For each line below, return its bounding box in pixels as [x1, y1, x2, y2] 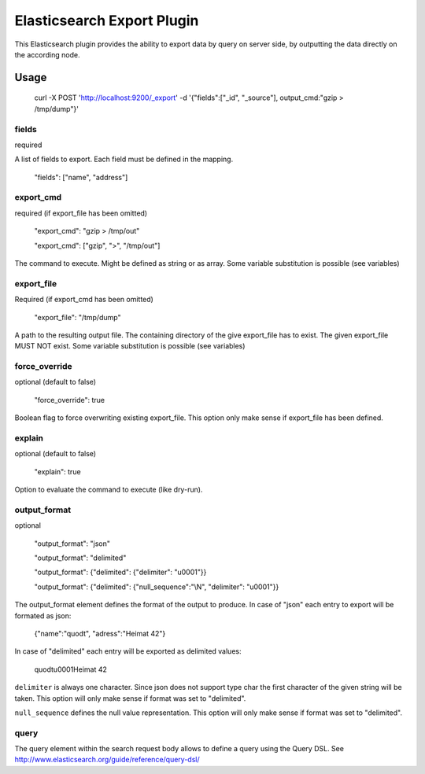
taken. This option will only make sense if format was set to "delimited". [14, 693, 246, 703]
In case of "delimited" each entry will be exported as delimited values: [14, 647, 242, 656]
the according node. [14, 50, 80, 59]
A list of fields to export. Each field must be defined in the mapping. [14, 154, 234, 164]
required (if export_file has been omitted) [14, 208, 148, 218]
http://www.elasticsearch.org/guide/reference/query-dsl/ [14, 755, 200, 765]
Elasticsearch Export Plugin [14, 12, 199, 29]
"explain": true [34, 466, 82, 476]
